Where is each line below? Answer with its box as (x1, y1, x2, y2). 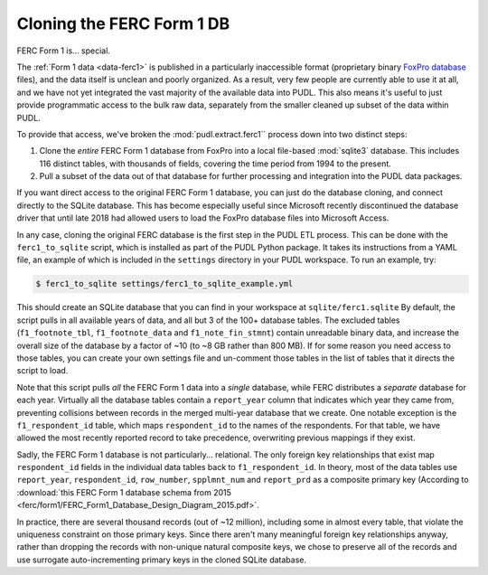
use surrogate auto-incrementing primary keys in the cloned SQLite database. (16, 554, 307, 565)
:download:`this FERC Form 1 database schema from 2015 (16, 486, 232, 497)
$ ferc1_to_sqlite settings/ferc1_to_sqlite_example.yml (35, 278, 294, 289)
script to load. (16, 365, 69, 376)
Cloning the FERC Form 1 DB (16, 14, 230, 33)
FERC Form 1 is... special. (16, 45, 110, 56)
